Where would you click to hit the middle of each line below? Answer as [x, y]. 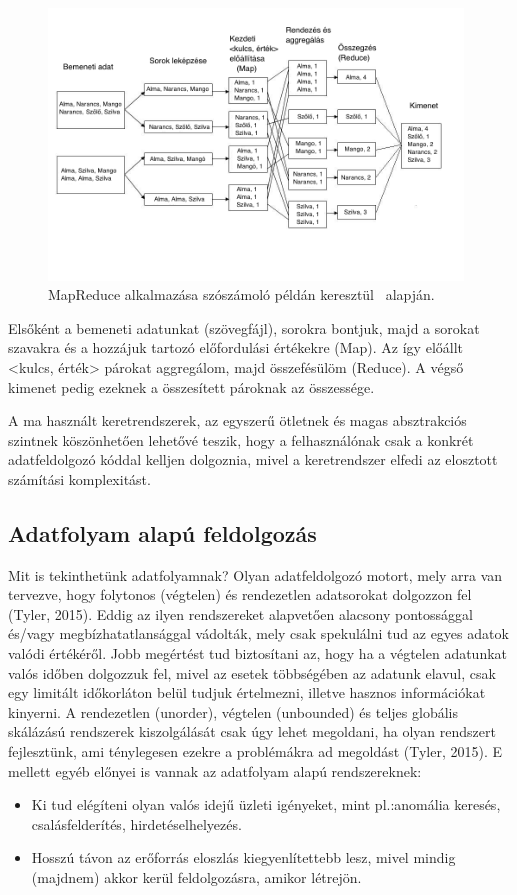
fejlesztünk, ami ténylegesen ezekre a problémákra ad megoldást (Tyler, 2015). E [255, 751]
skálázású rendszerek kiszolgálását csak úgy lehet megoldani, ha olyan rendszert [252, 731]
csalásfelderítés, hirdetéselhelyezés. [136, 823]
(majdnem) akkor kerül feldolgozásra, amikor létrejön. [196, 877]
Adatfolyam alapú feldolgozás [162, 532]
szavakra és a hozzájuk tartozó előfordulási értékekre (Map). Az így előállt [236, 347]
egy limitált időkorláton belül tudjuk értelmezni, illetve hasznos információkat [247, 692]
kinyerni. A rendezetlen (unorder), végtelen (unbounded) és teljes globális [233, 711]
